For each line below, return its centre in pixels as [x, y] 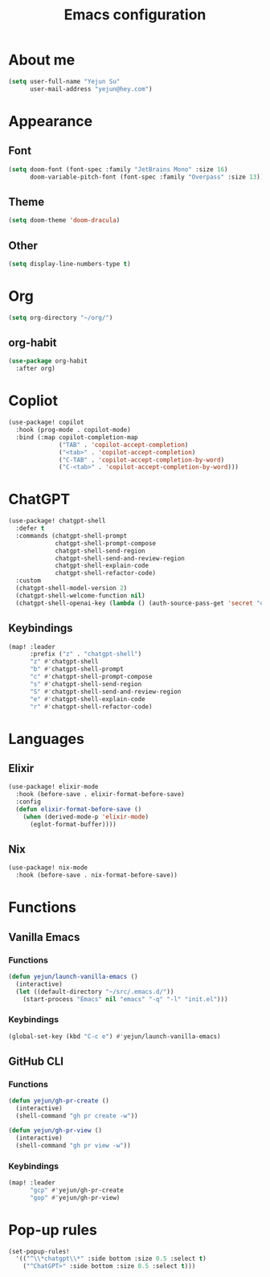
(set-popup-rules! [39, 1251]
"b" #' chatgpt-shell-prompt [77, 669]
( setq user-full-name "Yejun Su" [64, 81]
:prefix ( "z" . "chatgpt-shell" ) [86, 654]
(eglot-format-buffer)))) [73, 824]
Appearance [51, 121]
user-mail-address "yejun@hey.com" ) [91, 89]
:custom [29, 581]
